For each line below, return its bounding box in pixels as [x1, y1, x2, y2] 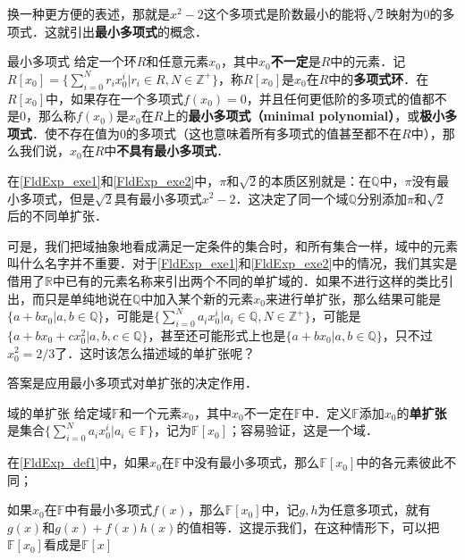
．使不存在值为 [32, 123, 120, 142]
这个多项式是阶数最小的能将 [203, 4, 367, 22]
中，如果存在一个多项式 [46, 88, 183, 107]
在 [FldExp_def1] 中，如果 [7, 453, 150, 472]
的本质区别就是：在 [258, 171, 372, 189]
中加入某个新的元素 [140, 288, 254, 307]
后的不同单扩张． [7, 206, 107, 225]
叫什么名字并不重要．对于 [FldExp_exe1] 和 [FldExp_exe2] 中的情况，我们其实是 [7, 254, 458, 272]
